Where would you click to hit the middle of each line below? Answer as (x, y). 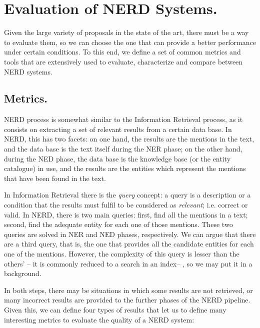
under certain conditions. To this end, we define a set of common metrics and (122, 52)
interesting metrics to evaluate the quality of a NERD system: (99, 319)
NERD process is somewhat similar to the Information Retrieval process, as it (123, 119)
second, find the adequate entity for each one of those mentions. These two (118, 224)
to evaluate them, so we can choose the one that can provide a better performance (130, 42)
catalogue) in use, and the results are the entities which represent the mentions (125, 168)
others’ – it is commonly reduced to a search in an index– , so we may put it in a (128, 263)
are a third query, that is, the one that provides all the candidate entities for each (129, 244)
